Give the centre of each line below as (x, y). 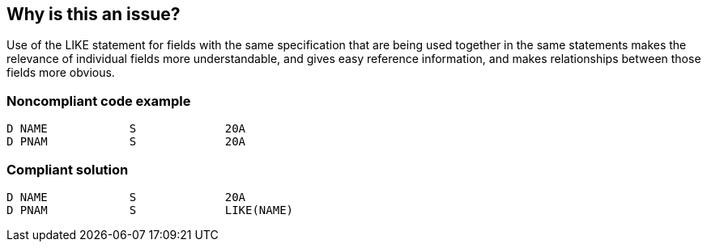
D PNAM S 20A (126, 142)
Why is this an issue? (94, 14)
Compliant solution (68, 169)
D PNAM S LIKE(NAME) (150, 210)
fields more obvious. (61, 73)
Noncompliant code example (99, 101)
